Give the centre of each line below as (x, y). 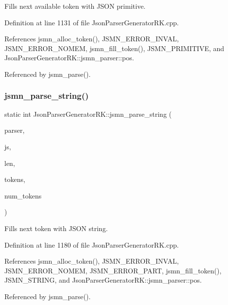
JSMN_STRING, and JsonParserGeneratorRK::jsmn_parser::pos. (103, 280)
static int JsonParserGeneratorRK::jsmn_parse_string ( (88, 114)
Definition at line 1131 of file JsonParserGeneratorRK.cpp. (92, 22)
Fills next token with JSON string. (56, 228)
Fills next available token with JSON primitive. (75, 6)
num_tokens (23, 195)
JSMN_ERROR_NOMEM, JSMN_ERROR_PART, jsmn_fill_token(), (113, 270)
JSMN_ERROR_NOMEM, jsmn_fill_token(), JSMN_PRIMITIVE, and (114, 48)
